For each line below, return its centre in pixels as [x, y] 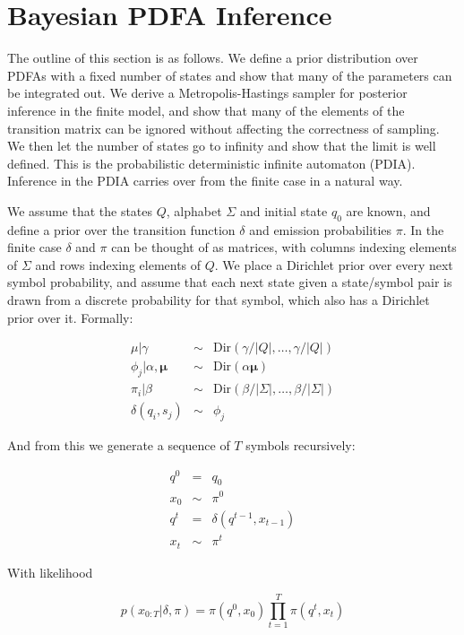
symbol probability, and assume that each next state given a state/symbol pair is [230, 282]
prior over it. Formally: [70, 317]
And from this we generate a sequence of [119, 444]
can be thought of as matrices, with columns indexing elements [284, 247]
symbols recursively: [301, 444]
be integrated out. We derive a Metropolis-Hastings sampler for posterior [207, 93]
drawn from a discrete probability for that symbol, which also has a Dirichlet [219, 300]
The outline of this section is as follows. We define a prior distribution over [213, 58]
